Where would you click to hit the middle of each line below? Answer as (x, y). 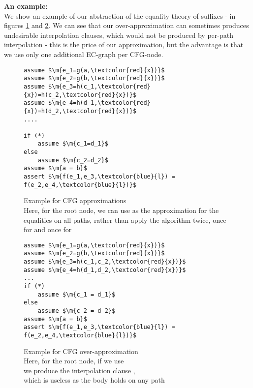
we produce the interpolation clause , (79, 370)
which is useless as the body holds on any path (94, 380)
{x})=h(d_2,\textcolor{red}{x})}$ (80, 111)
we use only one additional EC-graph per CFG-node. (84, 54)
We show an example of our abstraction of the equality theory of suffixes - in (120, 15)
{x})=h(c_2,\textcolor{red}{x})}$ (80, 95)
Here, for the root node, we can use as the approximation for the (121, 210)
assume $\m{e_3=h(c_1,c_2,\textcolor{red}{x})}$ (105, 262)
